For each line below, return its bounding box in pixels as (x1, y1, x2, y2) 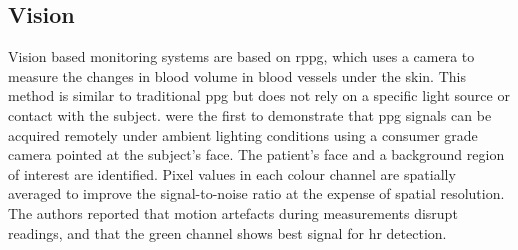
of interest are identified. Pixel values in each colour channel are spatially (8, 163, 456, 184)
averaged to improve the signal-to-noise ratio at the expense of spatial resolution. (8, 183, 505, 204)
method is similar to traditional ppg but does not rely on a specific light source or (8, 85, 510, 106)
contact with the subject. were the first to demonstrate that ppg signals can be (8, 104, 492, 125)
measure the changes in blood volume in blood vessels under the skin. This (8, 65, 466, 86)
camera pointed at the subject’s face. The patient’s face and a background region (8, 144, 505, 165)
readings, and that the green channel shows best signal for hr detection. (8, 222, 447, 243)
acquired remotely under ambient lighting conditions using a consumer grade (8, 124, 478, 145)
